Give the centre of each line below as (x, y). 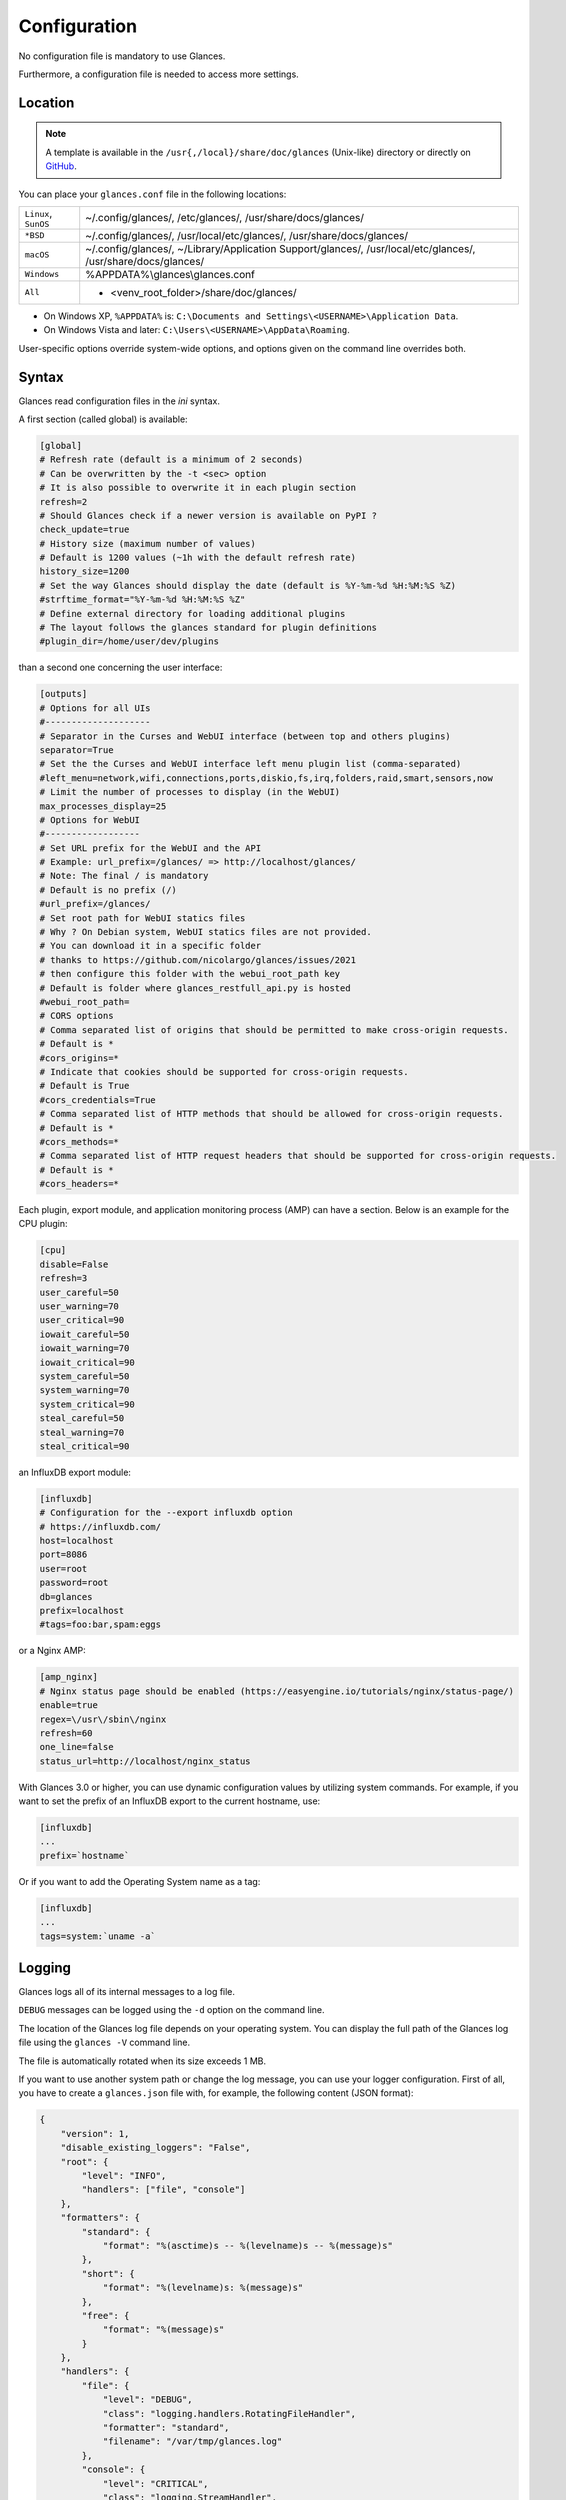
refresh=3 (63, 1278)
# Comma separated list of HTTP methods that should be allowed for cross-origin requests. (271, 1114)
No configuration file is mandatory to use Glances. (122, 56)
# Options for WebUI (89, 819)
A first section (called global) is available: (103, 419)
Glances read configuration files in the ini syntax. (119, 401)
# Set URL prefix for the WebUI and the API (150, 848)
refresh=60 (66, 1733)
